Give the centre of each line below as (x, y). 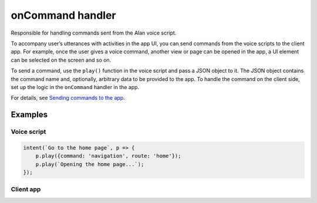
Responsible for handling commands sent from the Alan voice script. (94, 33)
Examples (29, 115)
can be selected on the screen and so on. (61, 60)
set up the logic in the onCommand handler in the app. (75, 87)
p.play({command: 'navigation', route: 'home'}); (108, 156)
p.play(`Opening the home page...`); (90, 164)
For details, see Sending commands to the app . (68, 98)
